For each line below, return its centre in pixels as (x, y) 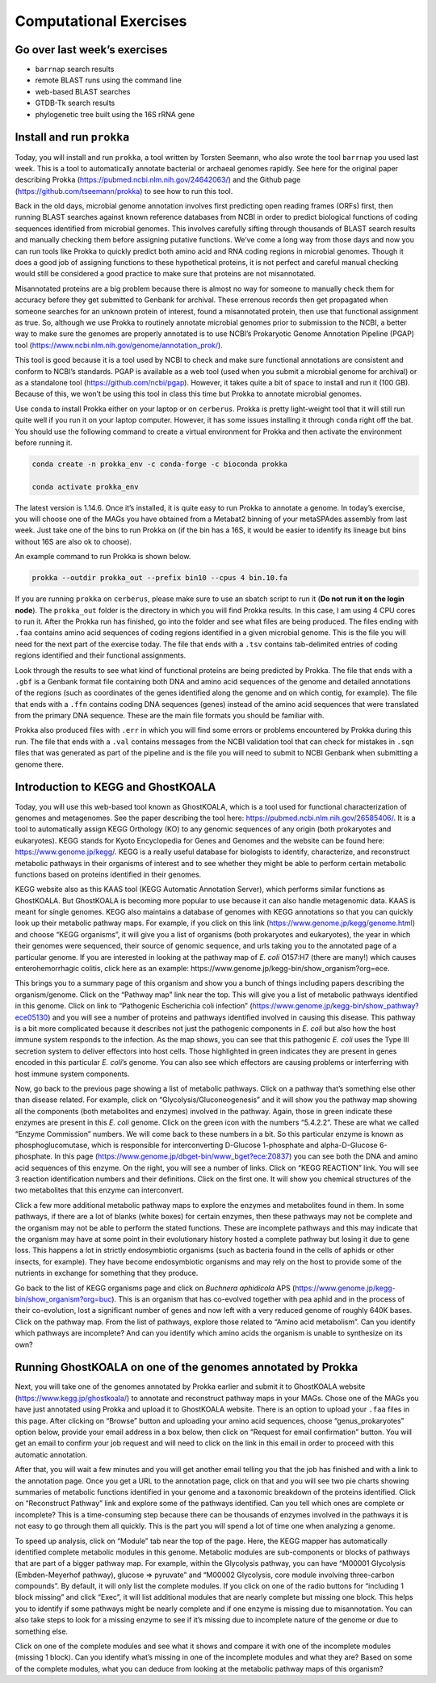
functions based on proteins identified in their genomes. (108, 874)
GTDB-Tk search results (75, 103)
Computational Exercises (101, 21)
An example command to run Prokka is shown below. (103, 557)
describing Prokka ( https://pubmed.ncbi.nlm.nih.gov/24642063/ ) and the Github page (158, 180)
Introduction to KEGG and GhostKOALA (115, 787)
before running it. (44, 442)
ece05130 (31, 1017)
